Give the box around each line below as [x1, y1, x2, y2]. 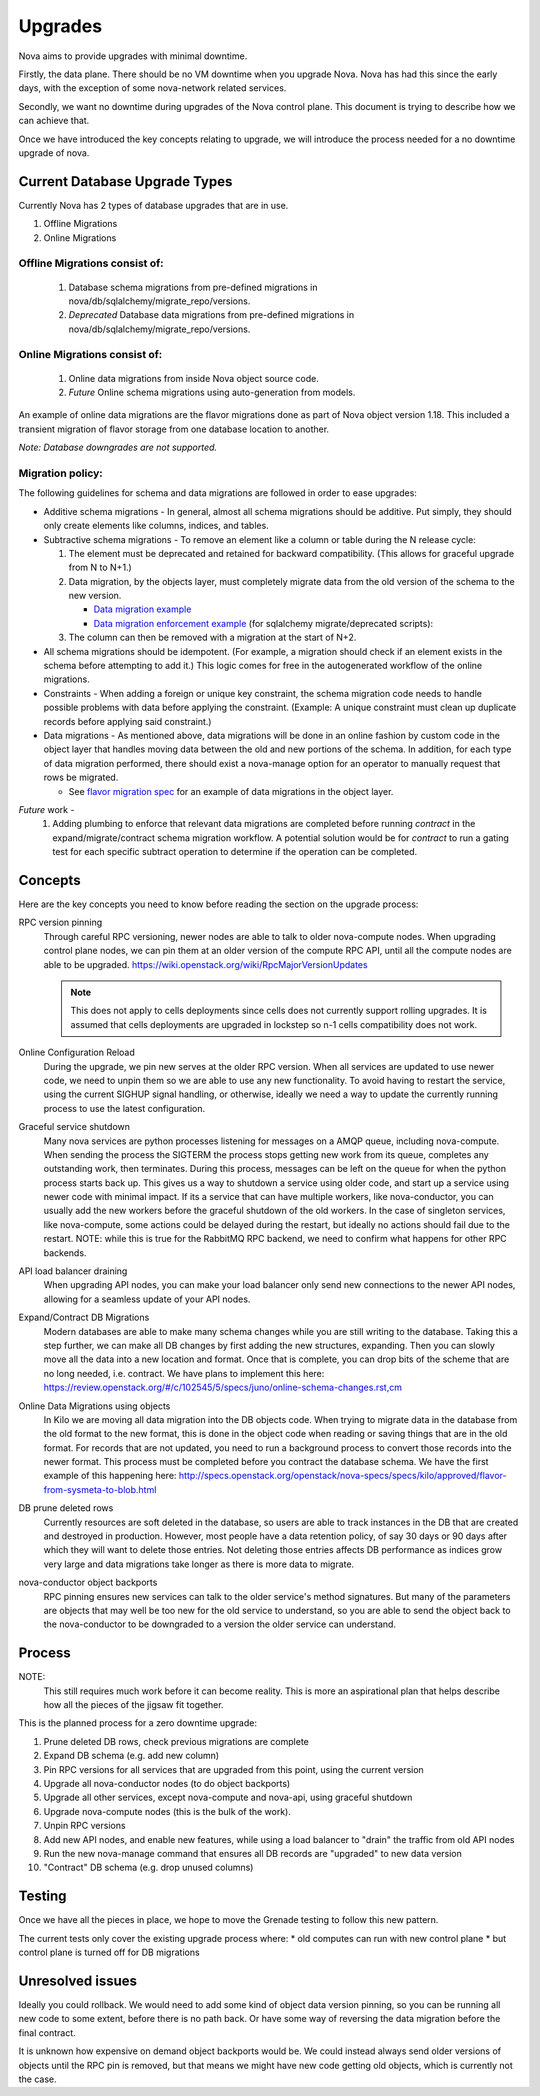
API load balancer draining [18, 1265, 128, 1277]
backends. [43, 1246, 87, 1259]
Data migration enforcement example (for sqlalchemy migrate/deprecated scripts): [93, 617, 434, 629]
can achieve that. [18, 115, 90, 127]
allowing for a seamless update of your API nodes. [43, 1293, 251, 1305]
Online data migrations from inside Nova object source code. [68, 372, 319, 384]
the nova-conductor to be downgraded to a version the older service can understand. [43, 1618, 397, 1630]
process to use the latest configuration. [43, 1102, 206, 1114]
